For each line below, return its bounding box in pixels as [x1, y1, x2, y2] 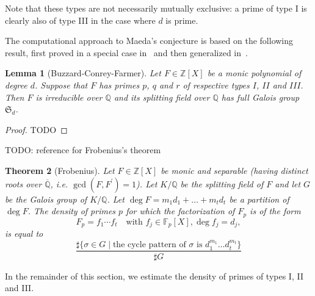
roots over [5, 177, 42, 190]
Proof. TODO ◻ [5, 123, 68, 135]
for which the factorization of [126, 204, 235, 217]
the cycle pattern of [112, 240, 186, 250]
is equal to [5, 227, 43, 240]
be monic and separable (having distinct [161, 164, 308, 176]
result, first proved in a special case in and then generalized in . [5, 46, 248, 59]
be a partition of [229, 192, 289, 205]
